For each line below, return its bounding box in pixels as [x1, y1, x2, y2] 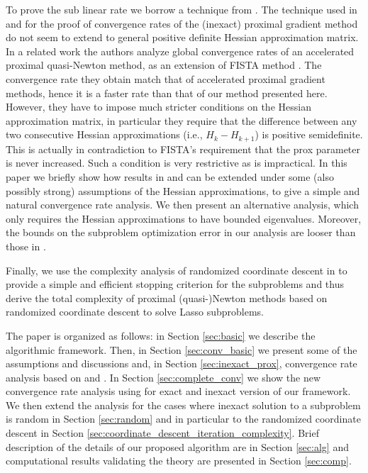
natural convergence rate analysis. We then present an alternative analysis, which [6, 197, 359, 212]
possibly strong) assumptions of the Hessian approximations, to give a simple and [6, 183, 360, 198]
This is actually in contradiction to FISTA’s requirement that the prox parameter [6, 141, 361, 156]
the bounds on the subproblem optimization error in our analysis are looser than [6, 225, 356, 240]
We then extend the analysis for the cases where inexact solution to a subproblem [6, 397, 361, 412]
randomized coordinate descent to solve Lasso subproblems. [6, 304, 264, 319]
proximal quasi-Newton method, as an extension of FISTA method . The [6, 57, 322, 72]
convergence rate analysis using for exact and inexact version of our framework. [6, 384, 351, 399]
